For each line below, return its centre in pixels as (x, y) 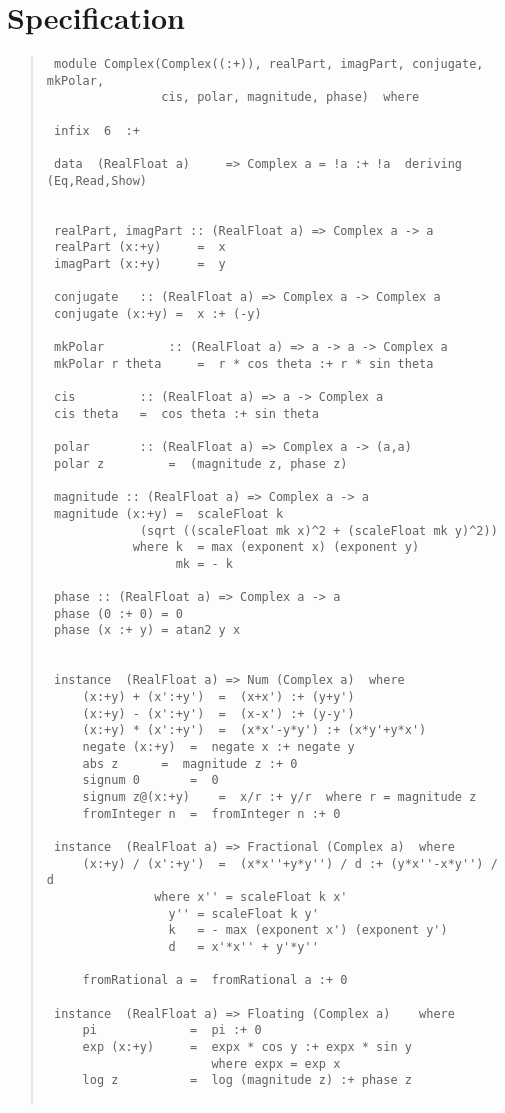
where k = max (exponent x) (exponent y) (276, 547)
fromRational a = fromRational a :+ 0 (215, 980)
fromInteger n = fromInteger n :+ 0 (211, 813)
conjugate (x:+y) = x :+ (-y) (157, 313)
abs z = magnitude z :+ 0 (190, 763)
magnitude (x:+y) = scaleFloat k (168, 513)
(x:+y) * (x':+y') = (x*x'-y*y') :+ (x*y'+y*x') (254, 730)
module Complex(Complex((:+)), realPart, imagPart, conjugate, (268, 64)
